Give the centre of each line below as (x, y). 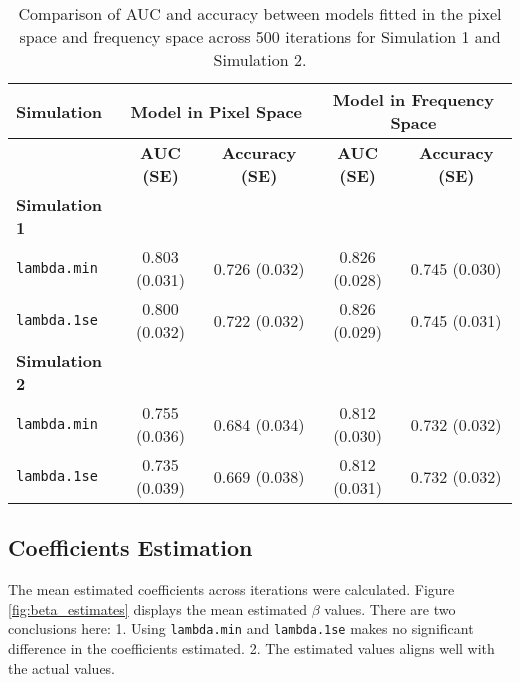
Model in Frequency (413, 99)
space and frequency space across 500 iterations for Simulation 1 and (260, 36)
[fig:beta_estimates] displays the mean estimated (158, 608)
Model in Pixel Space (216, 111)
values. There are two (390, 608)
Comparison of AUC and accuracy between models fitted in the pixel (260, 13)
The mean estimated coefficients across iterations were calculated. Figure (231, 589)
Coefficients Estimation (130, 547)
